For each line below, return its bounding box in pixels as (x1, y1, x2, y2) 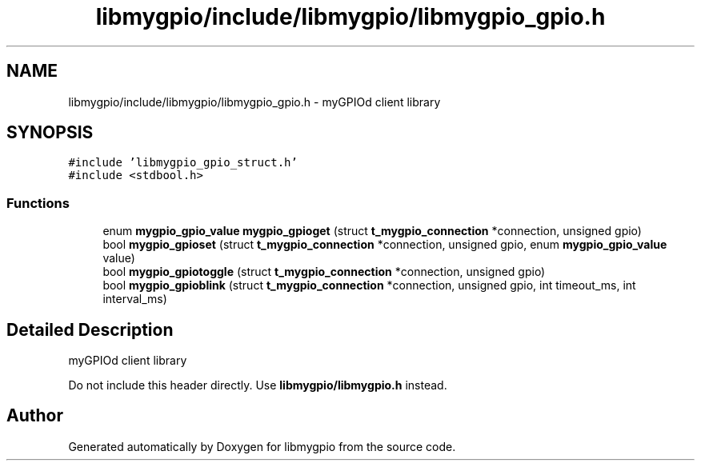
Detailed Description (6, 319, 174, 340)
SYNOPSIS (6, 122, 94, 143)
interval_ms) (102, 292, 167, 306)
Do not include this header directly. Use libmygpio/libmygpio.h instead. (68, 378, 447, 393)
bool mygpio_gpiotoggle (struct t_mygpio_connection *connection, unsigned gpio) (102, 265, 546, 279)
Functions (6, 194, 70, 211)
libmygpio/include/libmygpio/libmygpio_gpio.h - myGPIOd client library (68, 94, 441, 109)
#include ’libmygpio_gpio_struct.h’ (68, 156, 298, 170)
